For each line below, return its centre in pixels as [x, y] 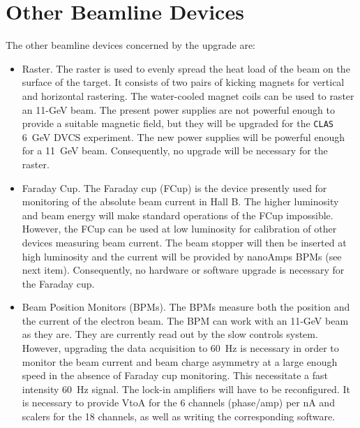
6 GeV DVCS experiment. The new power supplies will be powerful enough [183, 136]
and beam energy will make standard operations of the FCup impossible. [178, 215]
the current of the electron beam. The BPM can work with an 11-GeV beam [185, 320]
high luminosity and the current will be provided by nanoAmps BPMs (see [182, 256]
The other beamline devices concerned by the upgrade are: [130, 45]
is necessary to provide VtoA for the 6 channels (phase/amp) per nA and [178, 403]
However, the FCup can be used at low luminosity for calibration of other [179, 229]
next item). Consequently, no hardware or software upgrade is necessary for [183, 270]
